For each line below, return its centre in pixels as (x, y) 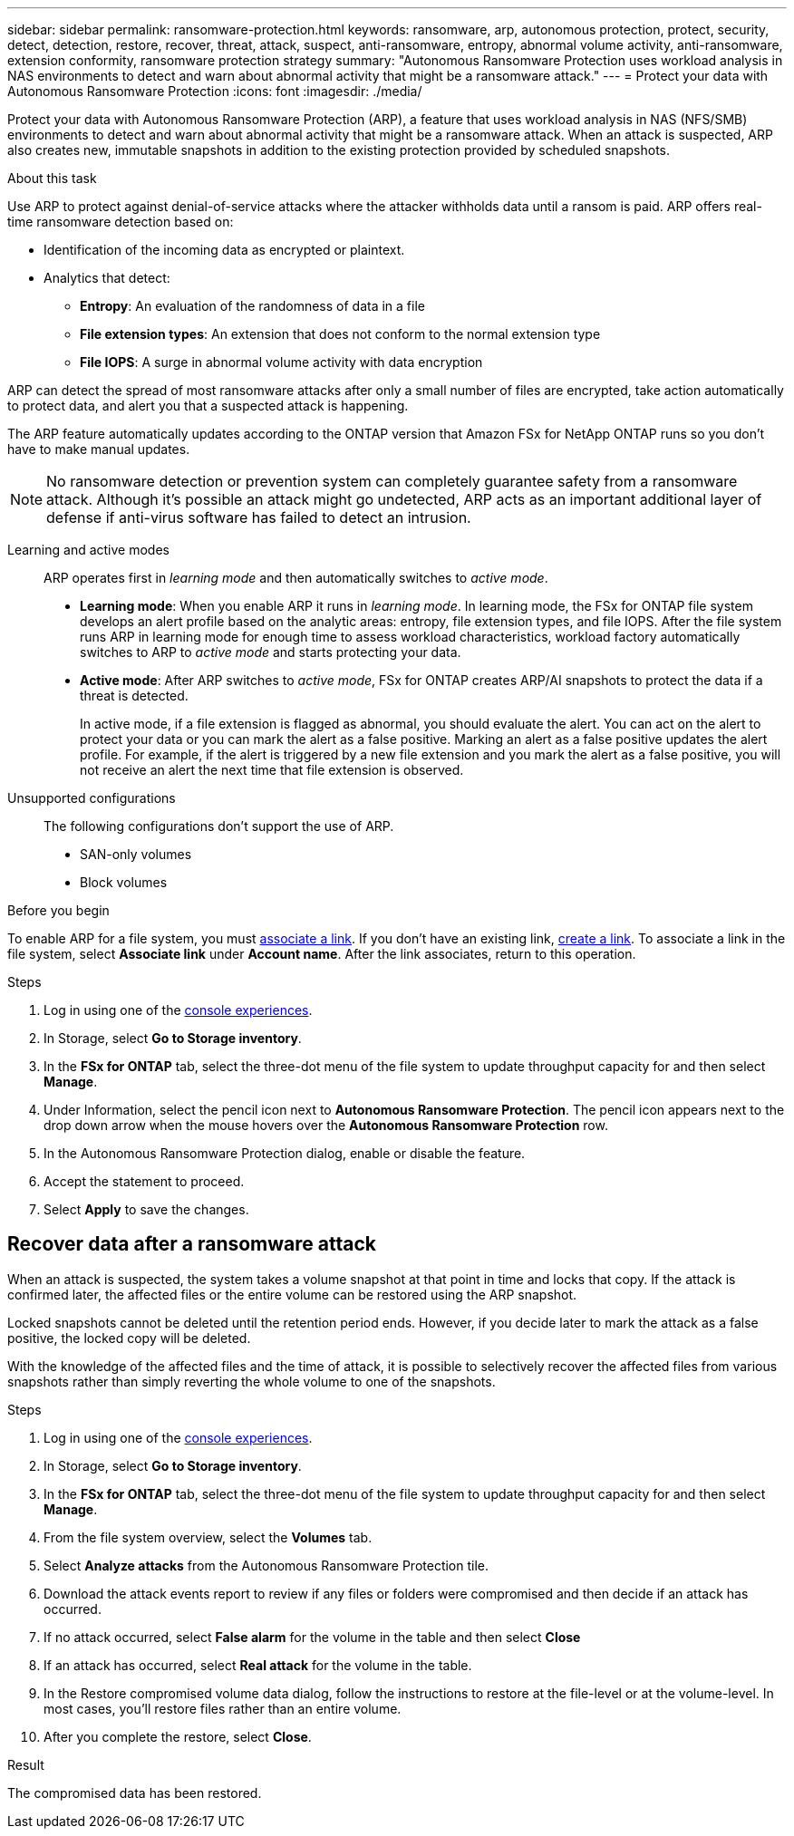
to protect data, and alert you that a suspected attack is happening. (208, 406)
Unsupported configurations (92, 798)
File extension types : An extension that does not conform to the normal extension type (340, 334)
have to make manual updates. (99, 449)
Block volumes (124, 882)
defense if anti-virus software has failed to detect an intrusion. (259, 517)
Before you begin (58, 910)
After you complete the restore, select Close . (178, 1736)
